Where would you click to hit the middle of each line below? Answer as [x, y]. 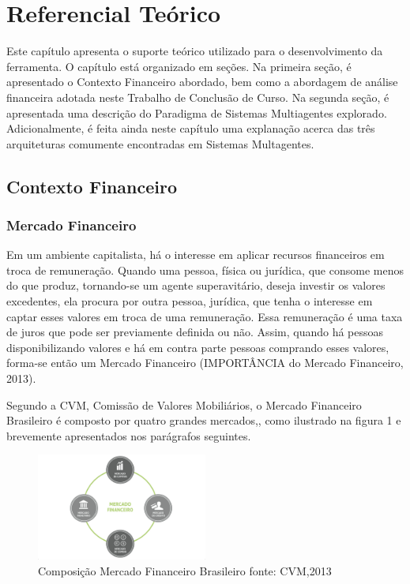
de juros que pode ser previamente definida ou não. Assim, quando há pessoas [195, 332]
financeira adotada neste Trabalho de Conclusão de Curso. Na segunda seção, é [198, 97]
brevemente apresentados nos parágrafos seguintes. [129, 435]
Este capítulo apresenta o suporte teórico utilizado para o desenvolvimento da [195, 51]
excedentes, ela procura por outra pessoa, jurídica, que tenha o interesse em [190, 301]
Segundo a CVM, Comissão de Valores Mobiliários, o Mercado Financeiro [184, 404]
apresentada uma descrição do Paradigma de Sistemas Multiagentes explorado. [197, 112]
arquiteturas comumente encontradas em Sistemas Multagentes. [160, 143]
